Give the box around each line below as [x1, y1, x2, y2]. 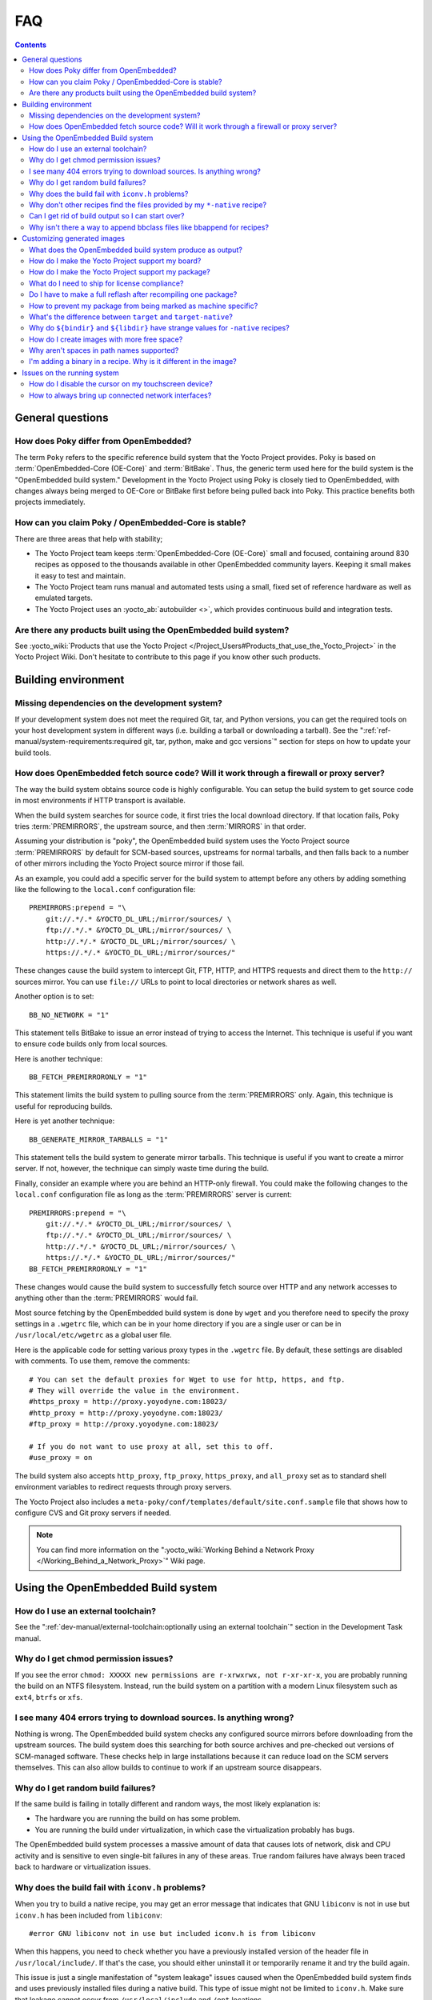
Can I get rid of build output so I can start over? [29, 211, 185, 221]
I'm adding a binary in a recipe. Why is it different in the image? [29, 357, 238, 366]
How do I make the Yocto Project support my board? [29, 256, 202, 266]
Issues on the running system [22, 368, 119, 378]
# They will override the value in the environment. [29, 1386, 240, 1395]
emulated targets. [34, 593, 94, 603]
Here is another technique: [14, 1054, 103, 1063]
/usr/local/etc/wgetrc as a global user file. [14, 1330, 172, 1340]
